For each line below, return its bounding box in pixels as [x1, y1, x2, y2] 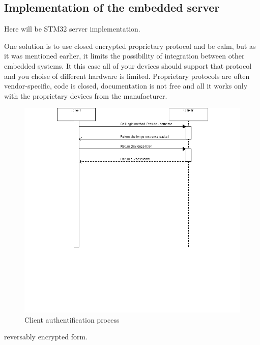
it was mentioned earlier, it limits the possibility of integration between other [4, 50, 245, 61]
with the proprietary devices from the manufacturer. [4, 90, 167, 101]
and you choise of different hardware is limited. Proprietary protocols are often [4, 70, 250, 81]
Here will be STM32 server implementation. [4, 23, 140, 34]
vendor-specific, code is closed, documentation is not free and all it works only [4, 80, 248, 91]
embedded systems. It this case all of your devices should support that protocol [4, 60, 252, 71]
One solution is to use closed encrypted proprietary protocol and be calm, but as [4, 40, 256, 51]
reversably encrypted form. [4, 331, 88, 342]
